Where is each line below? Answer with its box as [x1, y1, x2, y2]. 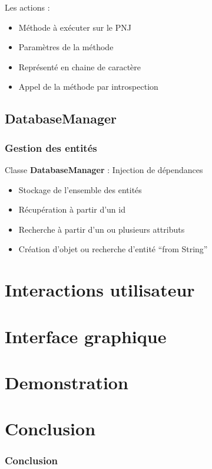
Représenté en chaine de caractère [18, 60, 141, 73]
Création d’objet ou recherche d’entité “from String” [18, 243, 208, 255]
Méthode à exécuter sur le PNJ [18, 21, 131, 33]
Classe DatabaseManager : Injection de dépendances [5, 163, 203, 175]
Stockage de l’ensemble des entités [18, 183, 142, 196]
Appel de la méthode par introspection [18, 80, 158, 93]
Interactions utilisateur [5, 278, 195, 302]
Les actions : [5, 1, 50, 13]
